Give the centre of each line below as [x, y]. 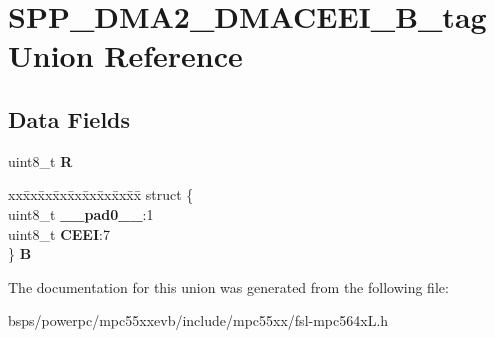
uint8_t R [40, 160]
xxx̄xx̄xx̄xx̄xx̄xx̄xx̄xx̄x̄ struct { [101, 194]
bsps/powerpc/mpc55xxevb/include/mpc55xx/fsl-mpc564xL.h [198, 320]
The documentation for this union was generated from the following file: [228, 286]
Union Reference [125, 55]
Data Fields [69, 118]
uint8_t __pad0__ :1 [81, 213]
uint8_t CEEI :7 [59, 233]
